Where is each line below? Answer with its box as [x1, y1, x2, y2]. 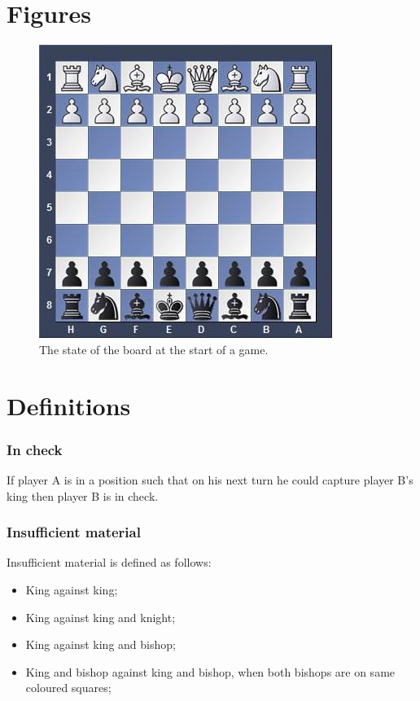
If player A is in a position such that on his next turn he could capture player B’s [7, 471, 413, 488]
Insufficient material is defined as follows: [7, 554, 212, 571]
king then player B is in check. [7, 487, 159, 504]
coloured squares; [25, 679, 112, 696]
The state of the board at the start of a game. [39, 340, 269, 357]
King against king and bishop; [25, 636, 176, 653]
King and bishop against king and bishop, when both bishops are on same [25, 663, 396, 680]
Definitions [7, 388, 131, 422]
